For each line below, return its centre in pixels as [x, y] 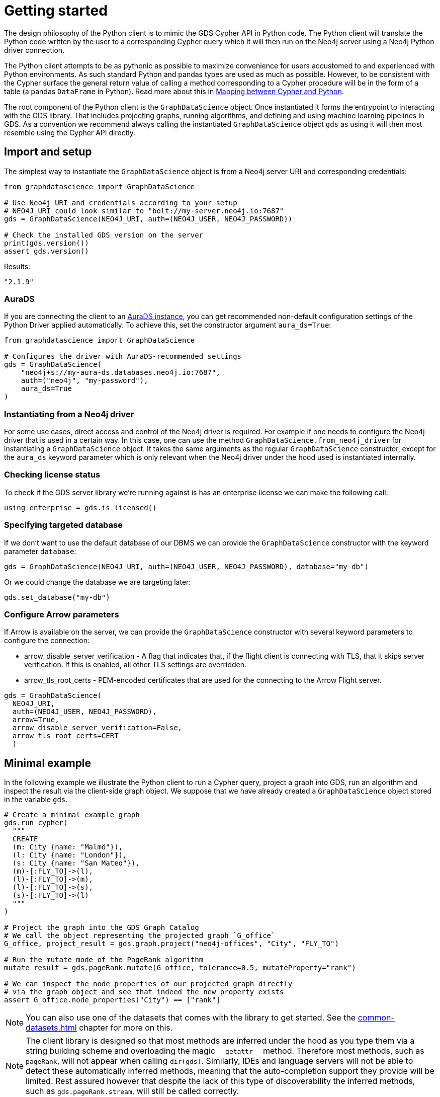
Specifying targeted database [63, 525]
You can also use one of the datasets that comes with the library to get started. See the [191, 1018]
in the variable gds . [36, 800]
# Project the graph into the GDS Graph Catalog [102, 928]
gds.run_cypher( [36, 823]
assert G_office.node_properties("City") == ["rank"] [112, 1000]
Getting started [56, 11]
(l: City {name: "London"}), [70, 855]
